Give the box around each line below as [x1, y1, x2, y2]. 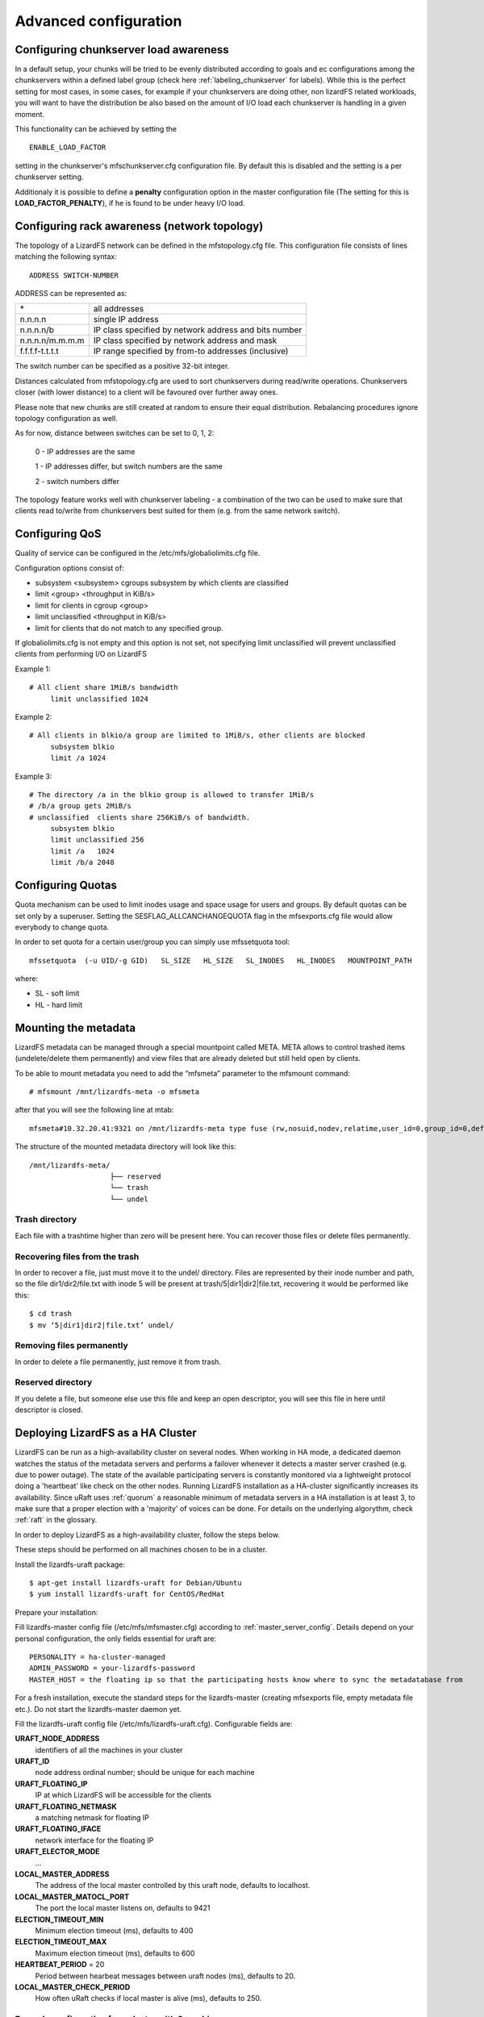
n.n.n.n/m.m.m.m [19, 335, 85, 346]
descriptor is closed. [15, 1405, 84, 1415]
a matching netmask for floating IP [35, 1813, 149, 1823]
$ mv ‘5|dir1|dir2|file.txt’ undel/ [29, 1320, 174, 1330]
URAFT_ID [15, 1756, 50, 1766]
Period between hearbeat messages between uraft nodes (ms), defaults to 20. [35, 1971, 296, 1981]
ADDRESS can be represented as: [15, 289, 127, 299]
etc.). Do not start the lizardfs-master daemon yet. [15, 1704, 182, 1714]
